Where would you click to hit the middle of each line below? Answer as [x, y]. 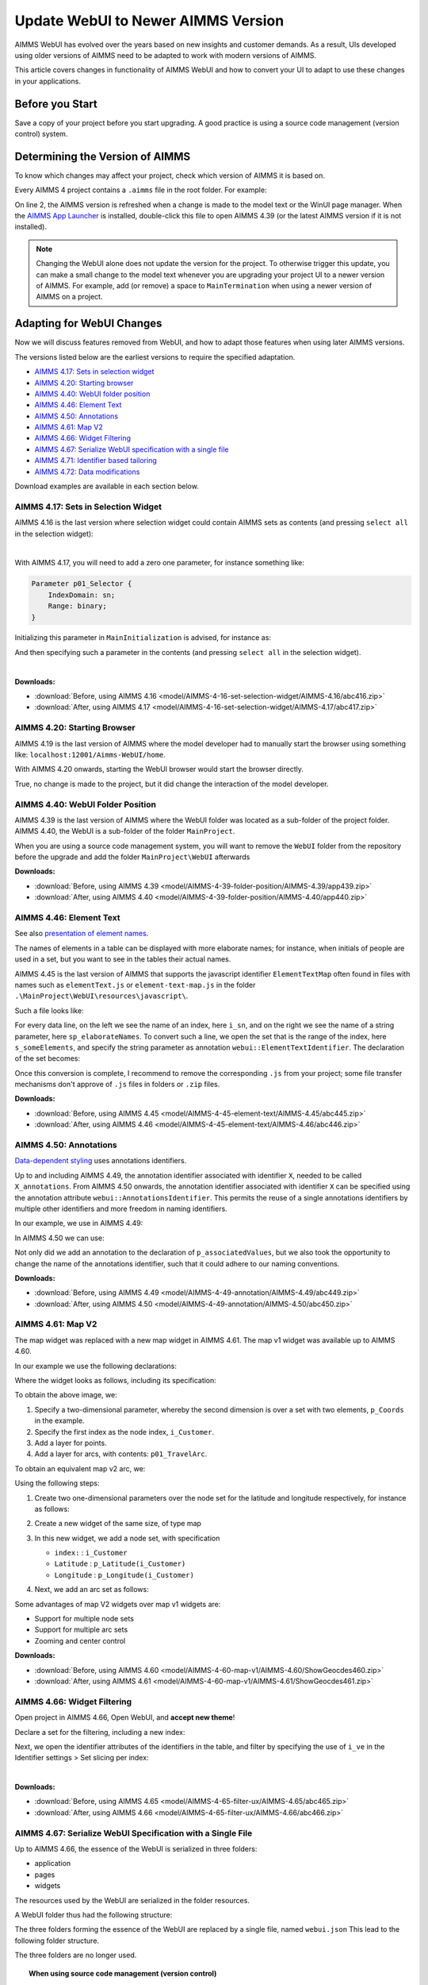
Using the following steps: [57, 1483]
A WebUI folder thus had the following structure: [94, 1914]
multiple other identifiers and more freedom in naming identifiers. [121, 1208]
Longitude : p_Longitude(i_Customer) [124, 1575]
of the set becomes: [48, 1058]
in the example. [59, 1420]
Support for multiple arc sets [81, 1630]
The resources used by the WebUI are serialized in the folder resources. [132, 1900]
